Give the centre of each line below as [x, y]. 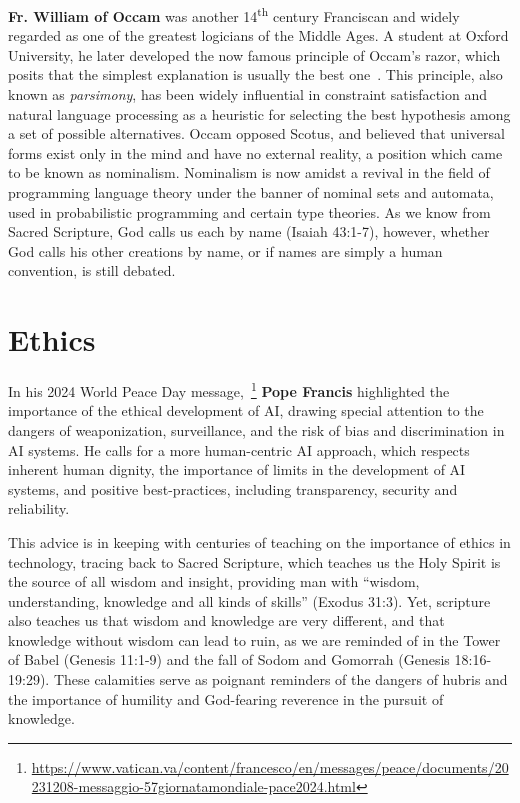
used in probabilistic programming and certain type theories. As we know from [249, 211]
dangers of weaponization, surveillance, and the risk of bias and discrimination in [256, 429]
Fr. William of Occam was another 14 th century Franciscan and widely [234, 14]
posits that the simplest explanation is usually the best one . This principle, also [255, 74]
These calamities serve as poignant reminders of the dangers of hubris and [280, 679]
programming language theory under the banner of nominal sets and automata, [251, 192]
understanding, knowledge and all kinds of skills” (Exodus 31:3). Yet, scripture [249, 600]
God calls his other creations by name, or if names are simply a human [225, 250]
